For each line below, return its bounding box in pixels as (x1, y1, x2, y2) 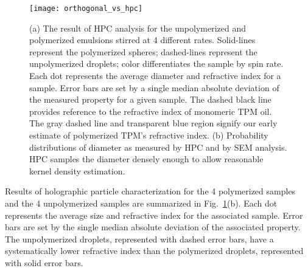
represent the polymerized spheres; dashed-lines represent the (29, 45, 257, 58)
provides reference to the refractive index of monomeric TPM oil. (29, 105, 272, 117)
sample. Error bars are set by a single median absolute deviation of (29, 81, 279, 94)
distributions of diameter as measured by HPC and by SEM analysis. (29, 140, 287, 153)
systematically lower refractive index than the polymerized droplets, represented (5, 244, 304, 257)
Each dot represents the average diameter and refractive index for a (29, 69, 281, 82)
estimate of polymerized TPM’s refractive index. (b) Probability (29, 129, 268, 141)
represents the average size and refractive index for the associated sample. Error (5, 208, 303, 221)
